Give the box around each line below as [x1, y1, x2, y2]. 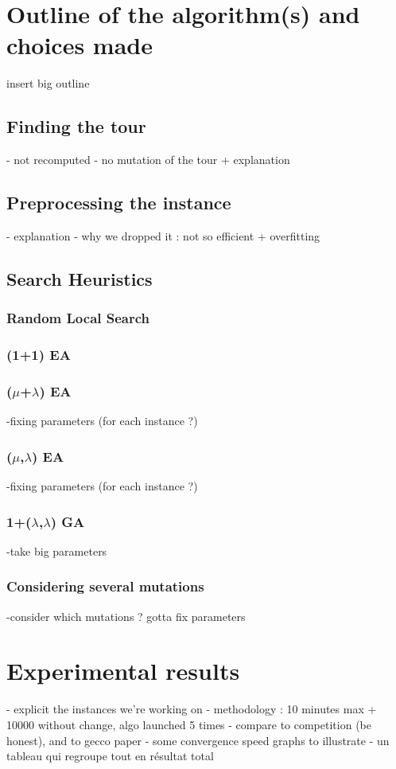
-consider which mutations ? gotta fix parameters [6, 607, 246, 624]
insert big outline [6, 75, 90, 92]
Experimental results [6, 654, 240, 687]
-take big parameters [6, 542, 107, 559]
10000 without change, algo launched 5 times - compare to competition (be [6, 716, 371, 732]
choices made [6, 29, 153, 61]
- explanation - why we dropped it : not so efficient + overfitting [6, 227, 320, 244]
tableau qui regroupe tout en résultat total [6, 748, 214, 764]
